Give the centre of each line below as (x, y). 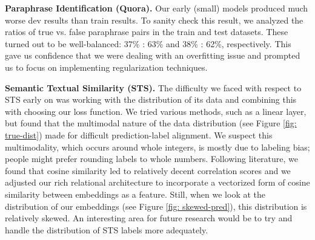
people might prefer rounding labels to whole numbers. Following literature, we (152, 159)
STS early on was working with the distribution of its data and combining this (151, 99)
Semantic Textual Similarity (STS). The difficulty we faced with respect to (153, 87)
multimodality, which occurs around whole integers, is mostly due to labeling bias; (157, 147)
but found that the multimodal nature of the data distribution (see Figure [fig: (151, 123)
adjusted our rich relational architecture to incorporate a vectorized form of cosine (157, 182)
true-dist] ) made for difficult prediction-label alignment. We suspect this (139, 135)
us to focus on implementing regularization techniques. (106, 67)
